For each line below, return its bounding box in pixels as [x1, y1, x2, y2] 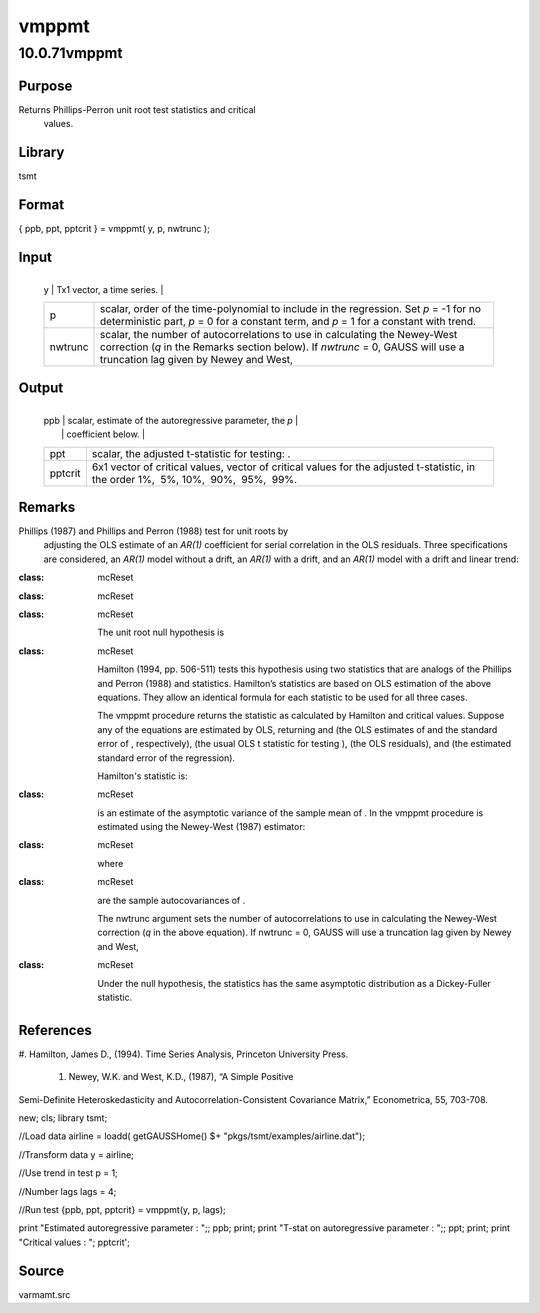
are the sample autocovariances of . [97, 894, 246, 906]
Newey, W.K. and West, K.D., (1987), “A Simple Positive [68, 1071, 294, 1083]
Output [18, 379, 64, 396]
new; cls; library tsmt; [18, 1112, 108, 1124]
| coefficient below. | [61, 428, 146, 440]
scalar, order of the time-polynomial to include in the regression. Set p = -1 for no [100, 302, 482, 316]
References [18, 1021, 92, 1039]
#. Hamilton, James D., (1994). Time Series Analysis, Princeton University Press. [18, 1048, 349, 1060]
